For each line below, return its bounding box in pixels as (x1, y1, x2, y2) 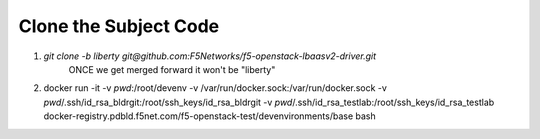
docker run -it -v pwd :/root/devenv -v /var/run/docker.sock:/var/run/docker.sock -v (43, 82, 387, 94)
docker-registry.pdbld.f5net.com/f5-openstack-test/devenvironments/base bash (43, 110, 376, 122)
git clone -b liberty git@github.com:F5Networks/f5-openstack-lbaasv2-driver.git (43, 50, 377, 62)
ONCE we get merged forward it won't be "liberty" (68, 63, 276, 75)
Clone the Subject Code (18, 15, 220, 37)
